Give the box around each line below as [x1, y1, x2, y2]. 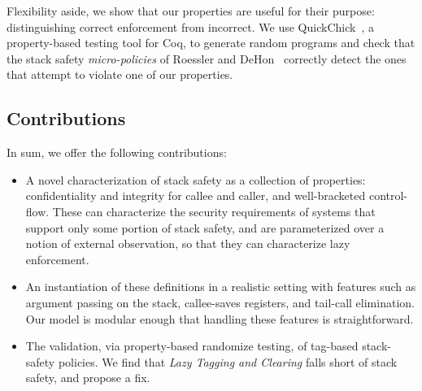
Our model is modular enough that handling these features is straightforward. [25, 310, 414, 327]
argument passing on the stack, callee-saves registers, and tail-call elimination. [25, 293, 415, 311]
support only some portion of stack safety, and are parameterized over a [25, 219, 385, 236]
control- [368, 187, 408, 204]
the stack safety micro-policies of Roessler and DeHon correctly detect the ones [7, 50, 407, 67]
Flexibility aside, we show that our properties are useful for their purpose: [7, 2, 375, 19]
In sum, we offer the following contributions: [7, 144, 227, 161]
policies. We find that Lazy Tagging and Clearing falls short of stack [58, 353, 398, 370]
